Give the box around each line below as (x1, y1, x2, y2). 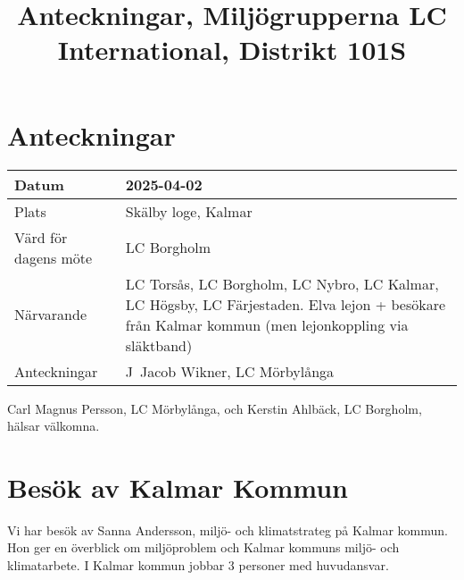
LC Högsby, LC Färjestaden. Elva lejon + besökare (125, 293, 446, 315)
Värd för (14, 226, 68, 248)
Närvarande (14, 304, 87, 324)
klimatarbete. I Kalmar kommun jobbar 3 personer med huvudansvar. (7, 556, 389, 574)
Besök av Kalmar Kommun (7, 468, 348, 505)
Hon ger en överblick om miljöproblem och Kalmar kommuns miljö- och (7, 538, 400, 557)
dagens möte (14, 247, 93, 268)
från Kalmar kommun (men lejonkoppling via (125, 314, 409, 335)
